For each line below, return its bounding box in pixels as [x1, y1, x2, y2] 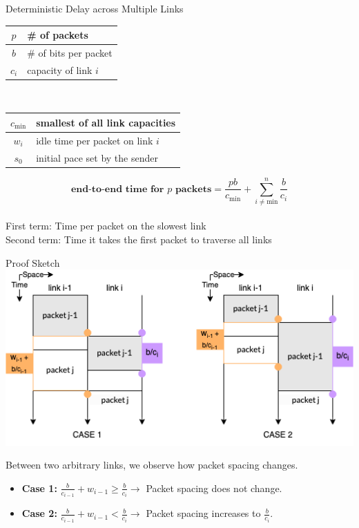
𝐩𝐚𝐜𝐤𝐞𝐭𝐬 [175, 184, 212, 194]
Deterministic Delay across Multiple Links [6, 1, 184, 15]
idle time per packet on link [36, 133, 153, 147]
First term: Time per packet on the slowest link [6, 218, 206, 233]
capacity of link [27, 62, 93, 77]
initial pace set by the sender [36, 150, 158, 164]
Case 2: [21, 506, 57, 520]
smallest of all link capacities [36, 115, 176, 129]
